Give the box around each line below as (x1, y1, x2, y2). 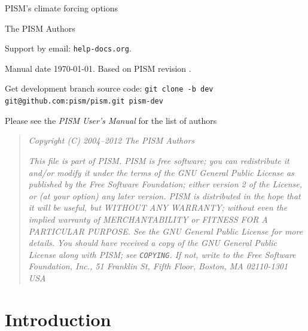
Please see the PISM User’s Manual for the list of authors (5, 114, 217, 126)
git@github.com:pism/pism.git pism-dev (5, 97, 163, 106)
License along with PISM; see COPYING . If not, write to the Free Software (28, 248, 296, 260)
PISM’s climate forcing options (5, 2, 118, 14)
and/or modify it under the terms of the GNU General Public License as (28, 166, 294, 178)
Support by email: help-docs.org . (5, 42, 132, 54)
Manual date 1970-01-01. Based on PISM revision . (5, 62, 191, 74)
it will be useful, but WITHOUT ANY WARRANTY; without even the (28, 201, 288, 214)
